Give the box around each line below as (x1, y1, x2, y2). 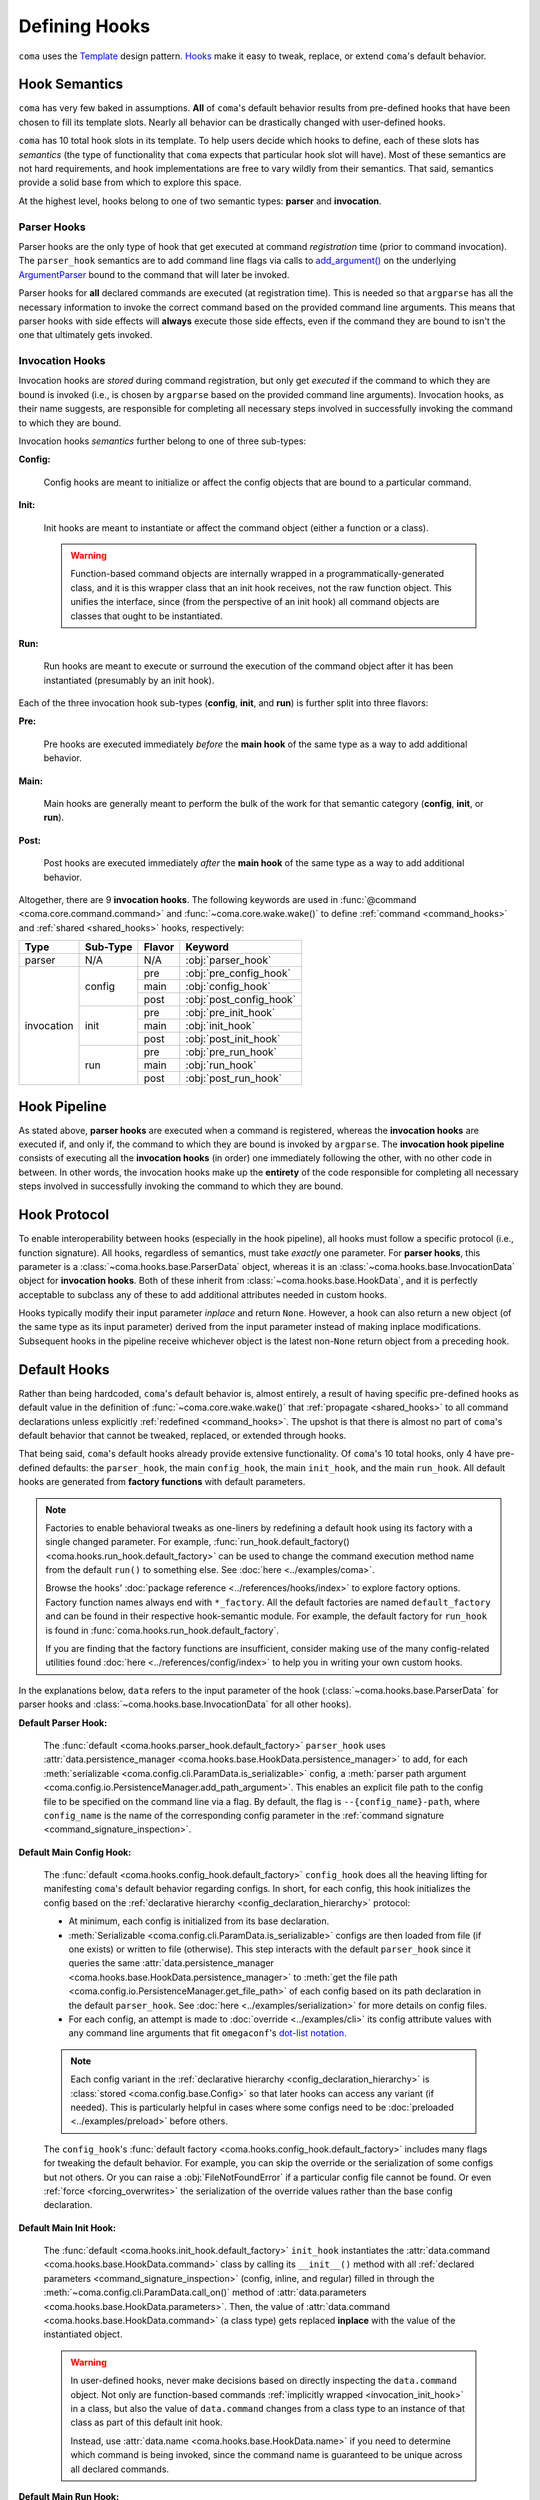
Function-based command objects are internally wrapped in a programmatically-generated (70, 568, 445, 580)
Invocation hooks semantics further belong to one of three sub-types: (18, 435, 307, 447)
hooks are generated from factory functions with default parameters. (18, 1476, 306, 1488)
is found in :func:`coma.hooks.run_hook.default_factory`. (45, 1624, 280, 1636)
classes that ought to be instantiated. (70, 610, 224, 622)
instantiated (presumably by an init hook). (43, 674, 215, 686)
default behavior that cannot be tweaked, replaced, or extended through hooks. (18, 1429, 347, 1441)
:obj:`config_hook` (185, 980, 271, 994)
